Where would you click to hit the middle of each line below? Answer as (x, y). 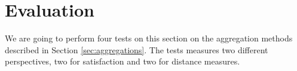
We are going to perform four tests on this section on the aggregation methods (149, 38)
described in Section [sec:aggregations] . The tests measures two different (137, 49)
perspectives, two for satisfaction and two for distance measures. (123, 61)
